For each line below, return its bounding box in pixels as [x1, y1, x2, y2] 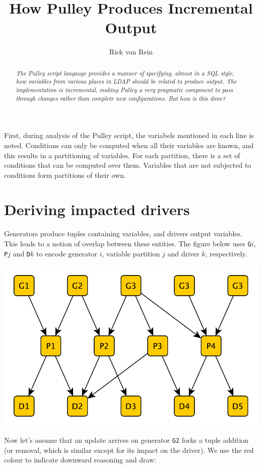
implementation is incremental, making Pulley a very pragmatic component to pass [16, 86, 233, 94]
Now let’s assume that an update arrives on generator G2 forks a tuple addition [4, 435, 249, 445]
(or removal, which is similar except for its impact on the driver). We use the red [4, 444, 254, 455]
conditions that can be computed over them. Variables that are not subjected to [4, 160, 251, 170]
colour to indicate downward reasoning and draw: [4, 454, 157, 465]
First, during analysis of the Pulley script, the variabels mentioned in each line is [4, 130, 254, 141]
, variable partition [102, 248, 160, 258]
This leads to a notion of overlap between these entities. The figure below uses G [4, 238, 251, 249]
